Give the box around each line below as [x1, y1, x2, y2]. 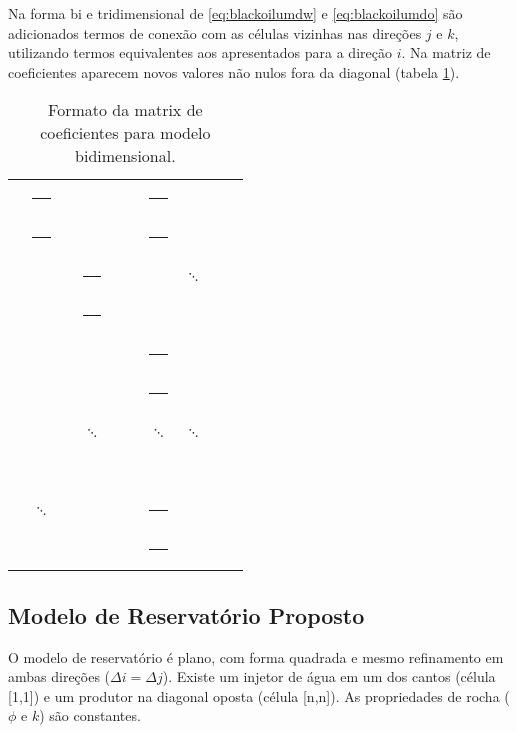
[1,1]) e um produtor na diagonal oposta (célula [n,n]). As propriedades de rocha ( [8, 685, 510, 706]
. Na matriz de [401, 42, 491, 63]
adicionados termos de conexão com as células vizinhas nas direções [8, 22, 422, 43]
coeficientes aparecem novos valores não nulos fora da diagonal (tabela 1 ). [8, 61, 460, 82]
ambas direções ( [8, 666, 111, 687]
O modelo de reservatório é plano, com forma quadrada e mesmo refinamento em [8, 646, 504, 667]
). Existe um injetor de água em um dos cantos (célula [162, 666, 496, 687]
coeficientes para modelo [40, 121, 211, 145]
